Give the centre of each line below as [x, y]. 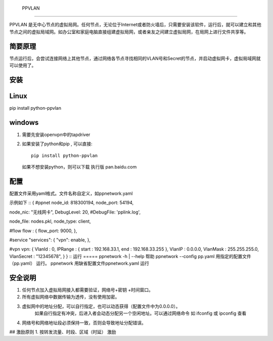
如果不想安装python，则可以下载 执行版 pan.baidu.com [79, 167]
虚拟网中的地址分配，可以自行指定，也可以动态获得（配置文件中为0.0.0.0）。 [101, 306]
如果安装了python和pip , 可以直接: [57, 144]
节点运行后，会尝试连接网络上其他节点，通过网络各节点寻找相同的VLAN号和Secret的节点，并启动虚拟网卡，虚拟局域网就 [135, 58]
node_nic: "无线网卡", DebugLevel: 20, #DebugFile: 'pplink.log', [75, 212]
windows [24, 122]
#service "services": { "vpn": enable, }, [50, 240]
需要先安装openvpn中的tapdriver [56, 135]
